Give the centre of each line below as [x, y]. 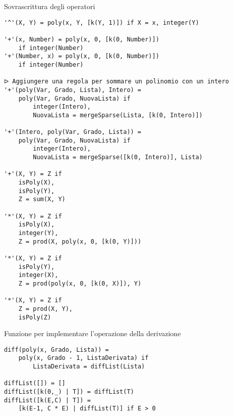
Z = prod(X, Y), [46, 309]
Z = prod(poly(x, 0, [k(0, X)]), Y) [80, 283]
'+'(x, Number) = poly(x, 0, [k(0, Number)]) [82, 39]
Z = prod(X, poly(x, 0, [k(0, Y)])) [80, 241]
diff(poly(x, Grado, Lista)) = [56, 350]
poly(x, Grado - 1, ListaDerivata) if [83, 358]
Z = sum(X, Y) [42, 199]
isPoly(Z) [35, 317]
